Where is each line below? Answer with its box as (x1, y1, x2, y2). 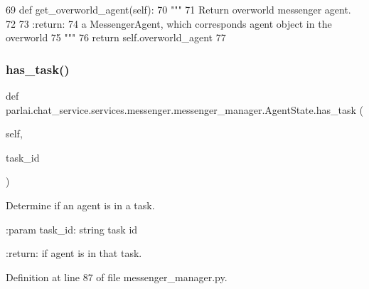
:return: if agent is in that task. (6, 246, 142, 261)
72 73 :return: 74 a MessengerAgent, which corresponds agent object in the (6, 16, 332, 31)
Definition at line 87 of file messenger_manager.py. (6, 269, 228, 284)
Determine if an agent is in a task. (6, 197, 155, 212)
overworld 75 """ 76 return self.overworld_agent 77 (6, 30, 226, 45)
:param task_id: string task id (6, 221, 138, 236)
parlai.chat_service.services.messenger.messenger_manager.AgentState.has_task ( (6, 102, 363, 117)
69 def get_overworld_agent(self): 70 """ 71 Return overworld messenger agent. (6, 2, 351, 16)
